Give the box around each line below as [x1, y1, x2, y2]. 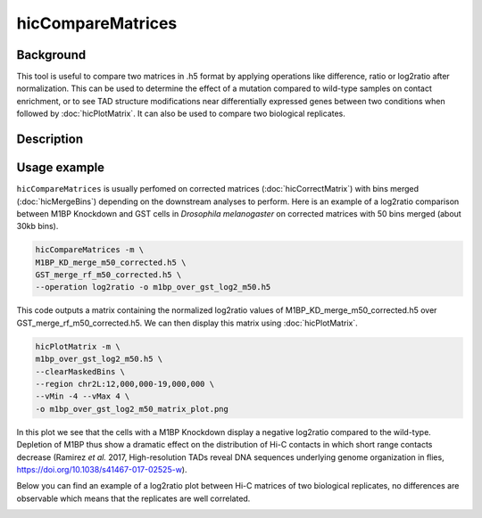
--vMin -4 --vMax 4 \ [35, 391, 130, 401]
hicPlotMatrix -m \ [35, 341, 120, 351]
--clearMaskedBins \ [35, 366, 125, 376]
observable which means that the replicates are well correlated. [16, 493, 251, 504]
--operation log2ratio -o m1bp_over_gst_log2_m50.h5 [35, 282, 271, 292]
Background [16, 47, 87, 62]
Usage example [16, 160, 105, 176]
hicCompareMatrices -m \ [35, 245, 145, 255]
